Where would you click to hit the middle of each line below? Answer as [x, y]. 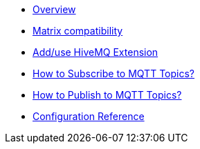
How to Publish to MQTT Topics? [107, 95]
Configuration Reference [89, 116]
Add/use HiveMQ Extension [96, 52]
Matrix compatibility [78, 31]
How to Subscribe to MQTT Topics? [113, 73]
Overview [54, 9]
